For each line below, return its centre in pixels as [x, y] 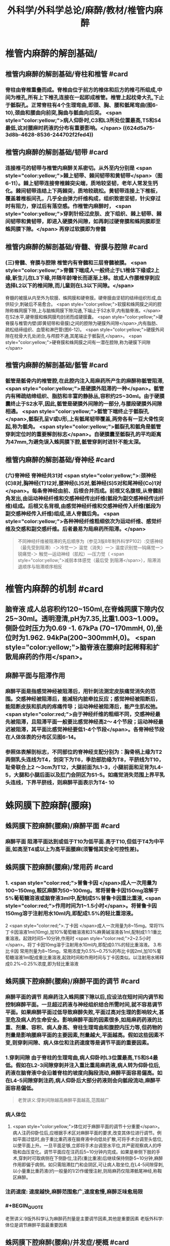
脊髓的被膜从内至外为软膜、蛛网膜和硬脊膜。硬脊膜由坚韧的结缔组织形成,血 [83, 297]
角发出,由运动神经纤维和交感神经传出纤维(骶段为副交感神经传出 [82, 499]
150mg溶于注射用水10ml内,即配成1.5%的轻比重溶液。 [71, 914]
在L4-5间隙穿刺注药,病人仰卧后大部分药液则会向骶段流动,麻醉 [80, 1080]
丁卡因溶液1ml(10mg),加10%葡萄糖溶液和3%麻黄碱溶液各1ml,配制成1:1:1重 [81, 932]
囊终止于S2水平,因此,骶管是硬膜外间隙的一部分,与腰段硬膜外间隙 [84, 404]
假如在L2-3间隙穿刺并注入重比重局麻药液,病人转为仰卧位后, [88, 1065]
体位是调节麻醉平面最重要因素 [36, 1225]
